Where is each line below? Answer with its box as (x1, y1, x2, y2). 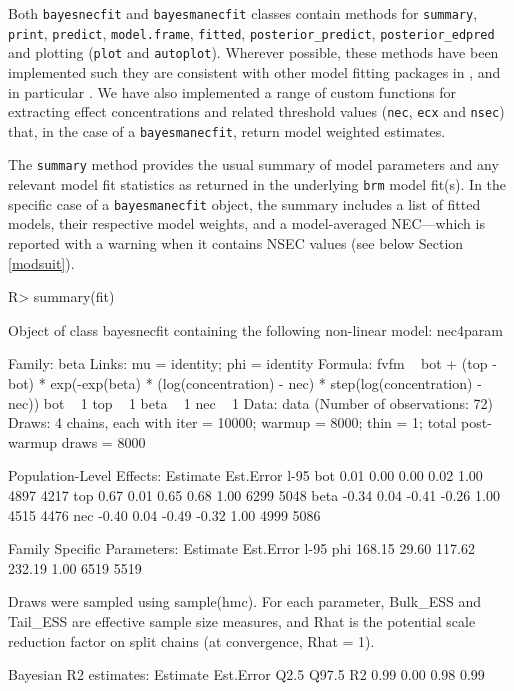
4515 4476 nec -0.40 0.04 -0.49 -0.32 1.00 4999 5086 (8, 504, 321, 525)
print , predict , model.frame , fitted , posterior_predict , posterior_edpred (8, 22, 495, 43)
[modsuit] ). (8, 252, 75, 273)
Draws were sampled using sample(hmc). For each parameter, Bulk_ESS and (8, 591, 481, 612)
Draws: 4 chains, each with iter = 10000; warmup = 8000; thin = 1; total (8, 412, 457, 433)
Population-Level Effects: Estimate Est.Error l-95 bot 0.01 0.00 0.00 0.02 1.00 (8, 465, 483, 486)
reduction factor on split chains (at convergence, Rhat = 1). (8, 630, 375, 651)
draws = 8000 (61, 431, 146, 452)
